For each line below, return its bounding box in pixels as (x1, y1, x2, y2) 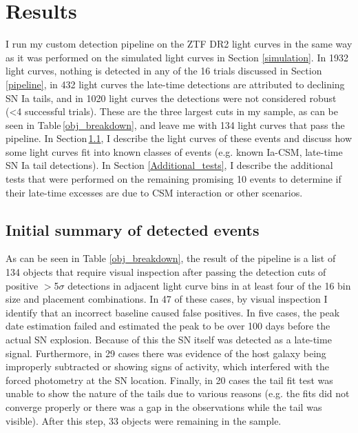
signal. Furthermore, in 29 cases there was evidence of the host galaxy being (6, 345, 326, 360)
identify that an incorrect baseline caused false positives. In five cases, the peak (6, 305, 340, 319)
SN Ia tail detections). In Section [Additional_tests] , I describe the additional (6, 158, 333, 172)
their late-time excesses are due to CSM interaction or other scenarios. (6, 185, 303, 199)
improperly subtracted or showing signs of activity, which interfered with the (6, 359, 329, 374)
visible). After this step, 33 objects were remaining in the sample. (6, 413, 282, 427)
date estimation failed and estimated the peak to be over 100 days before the (6, 319, 330, 333)
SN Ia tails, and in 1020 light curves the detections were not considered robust (6, 90, 337, 105)
